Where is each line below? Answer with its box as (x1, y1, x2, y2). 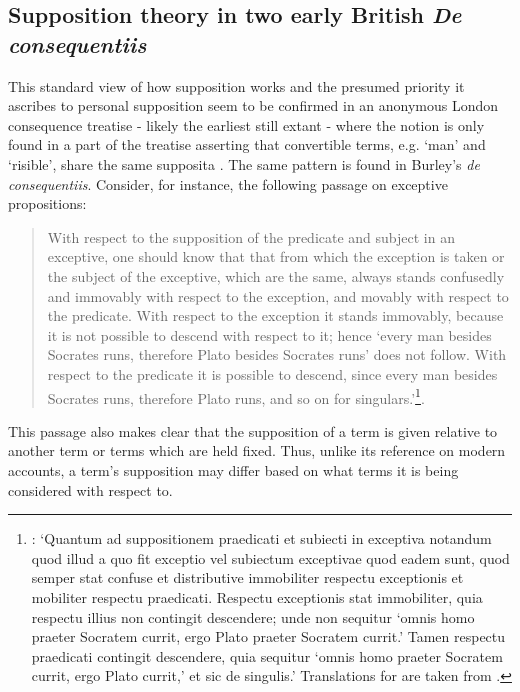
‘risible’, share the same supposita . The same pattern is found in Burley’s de (8, 153, 480, 174)
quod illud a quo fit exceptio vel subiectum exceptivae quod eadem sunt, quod (31, 547, 510, 568)
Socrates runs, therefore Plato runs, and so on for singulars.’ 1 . (47, 384, 425, 408)
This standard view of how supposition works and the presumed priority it (8, 75, 465, 96)
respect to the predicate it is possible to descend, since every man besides (47, 363, 498, 384)
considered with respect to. (8, 479, 173, 500)
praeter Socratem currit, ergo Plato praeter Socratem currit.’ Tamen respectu (31, 626, 506, 647)
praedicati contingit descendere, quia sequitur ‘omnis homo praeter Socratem (31, 645, 503, 666)
